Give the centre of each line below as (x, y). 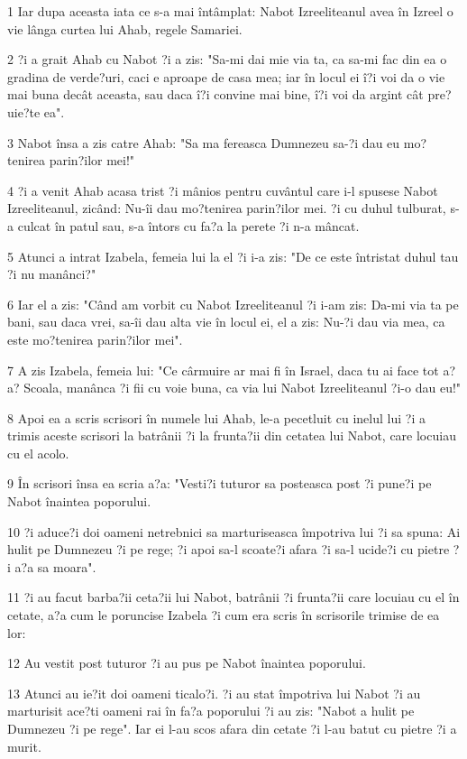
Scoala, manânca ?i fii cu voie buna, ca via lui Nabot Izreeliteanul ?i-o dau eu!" (243, 388)
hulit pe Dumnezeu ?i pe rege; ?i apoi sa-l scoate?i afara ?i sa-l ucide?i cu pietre (229, 549)
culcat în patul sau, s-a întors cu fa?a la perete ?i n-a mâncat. (188, 225)
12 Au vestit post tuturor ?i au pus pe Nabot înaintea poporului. (187, 663)
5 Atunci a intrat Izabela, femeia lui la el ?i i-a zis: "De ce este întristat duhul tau (233, 256)
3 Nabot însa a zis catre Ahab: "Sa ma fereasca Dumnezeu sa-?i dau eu (204, 142)
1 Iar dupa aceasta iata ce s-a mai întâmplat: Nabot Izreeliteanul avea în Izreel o (230, 11)
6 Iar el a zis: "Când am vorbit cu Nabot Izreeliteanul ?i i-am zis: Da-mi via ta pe (233, 304)
